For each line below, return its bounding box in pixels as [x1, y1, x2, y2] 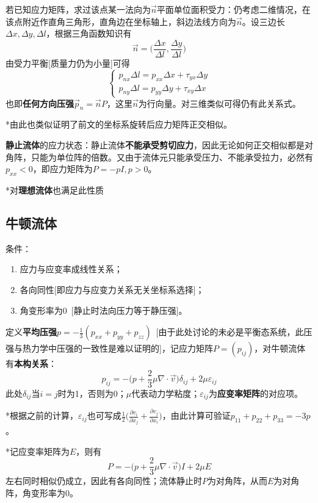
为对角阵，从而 [208, 474, 267, 487]
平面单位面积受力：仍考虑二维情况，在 [156, 3, 311, 15]
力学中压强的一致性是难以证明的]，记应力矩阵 [31, 342, 213, 355]
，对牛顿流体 [254, 342, 306, 355]
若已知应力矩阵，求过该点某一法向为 [5, 3, 151, 15]
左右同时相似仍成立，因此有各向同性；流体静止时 [5, 474, 202, 487]
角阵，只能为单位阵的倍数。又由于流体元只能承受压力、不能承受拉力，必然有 [5, 150, 313, 163]
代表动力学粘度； [131, 386, 200, 399]
